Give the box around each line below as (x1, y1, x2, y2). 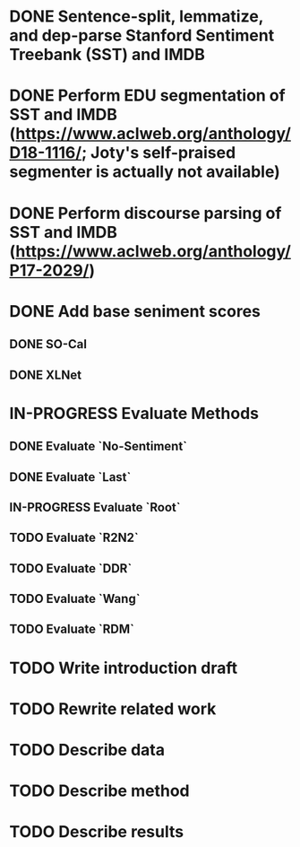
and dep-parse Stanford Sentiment (9, 25, 275, 46)
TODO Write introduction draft (9, 658, 238, 678)
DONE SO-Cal (9, 336, 88, 352)
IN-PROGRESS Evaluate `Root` (9, 500, 181, 515)
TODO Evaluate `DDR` (9, 561, 133, 576)
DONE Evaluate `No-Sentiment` (9, 439, 188, 454)
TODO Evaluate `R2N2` (9, 530, 139, 546)
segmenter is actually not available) (9, 162, 280, 182)
